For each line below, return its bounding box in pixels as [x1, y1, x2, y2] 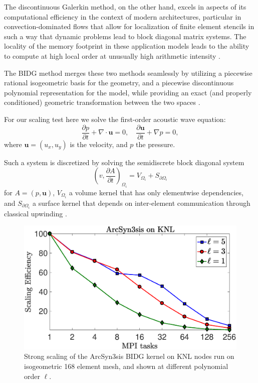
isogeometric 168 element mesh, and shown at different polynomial [24, 360, 228, 371]
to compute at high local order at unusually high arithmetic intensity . [4, 50, 220, 61]
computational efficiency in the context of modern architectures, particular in [4, 11, 241, 22]
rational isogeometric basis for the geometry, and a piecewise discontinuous [4, 77, 234, 88]
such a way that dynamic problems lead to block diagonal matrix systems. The [4, 31, 246, 41]
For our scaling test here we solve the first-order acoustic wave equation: [4, 113, 226, 124]
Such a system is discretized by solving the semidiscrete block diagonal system [4, 157, 244, 167]
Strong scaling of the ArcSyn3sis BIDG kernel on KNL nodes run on [24, 351, 234, 361]
